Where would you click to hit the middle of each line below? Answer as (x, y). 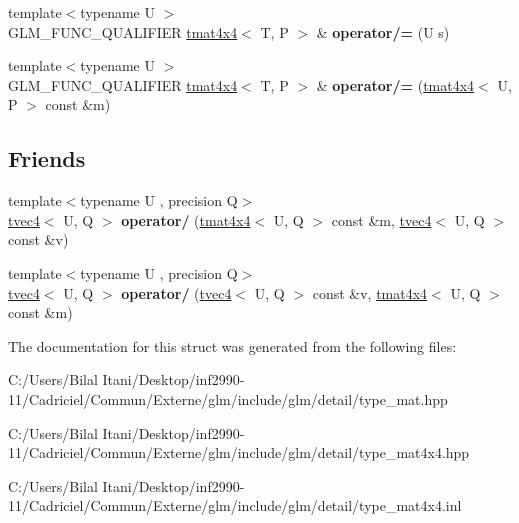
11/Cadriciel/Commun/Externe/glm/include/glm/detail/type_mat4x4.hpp (239, 452)
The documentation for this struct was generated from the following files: (232, 345)
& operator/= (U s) (383, 31)
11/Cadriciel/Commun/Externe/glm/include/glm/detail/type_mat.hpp (228, 398)
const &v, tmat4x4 (370, 292)
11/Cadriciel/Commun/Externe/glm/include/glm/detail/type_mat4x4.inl (235, 505)
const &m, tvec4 (381, 219)
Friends (47, 158)
